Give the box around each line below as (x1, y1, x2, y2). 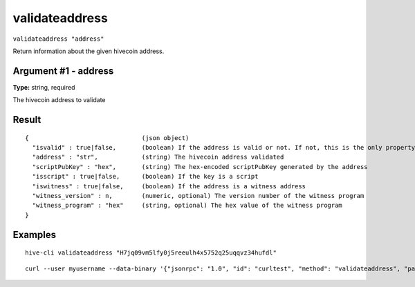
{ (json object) (25, 134, 190, 141)
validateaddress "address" (12, 34, 104, 43)
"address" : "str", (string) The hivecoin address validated (32, 153, 284, 161)
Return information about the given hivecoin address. (12, 47, 165, 55)
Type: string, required (12, 83, 75, 91)
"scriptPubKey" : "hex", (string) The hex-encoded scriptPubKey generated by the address (32, 163, 368, 170)
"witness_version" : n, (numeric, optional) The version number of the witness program (32, 192, 365, 199)
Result (12, 114, 41, 126)
